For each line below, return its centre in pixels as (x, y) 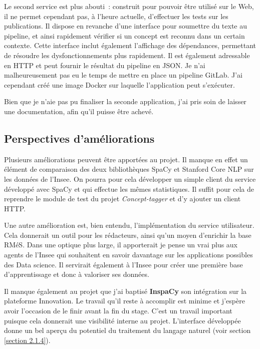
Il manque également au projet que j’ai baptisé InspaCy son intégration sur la (125, 291)
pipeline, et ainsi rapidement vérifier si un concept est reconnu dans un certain (124, 35)
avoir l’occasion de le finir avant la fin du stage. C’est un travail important (118, 311)
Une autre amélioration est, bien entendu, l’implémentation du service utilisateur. (129, 225)
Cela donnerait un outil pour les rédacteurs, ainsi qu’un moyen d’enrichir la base (128, 235)
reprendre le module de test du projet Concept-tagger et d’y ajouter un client (122, 199)
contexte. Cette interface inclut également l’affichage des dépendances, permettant (130, 45)
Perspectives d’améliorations (79, 138)
